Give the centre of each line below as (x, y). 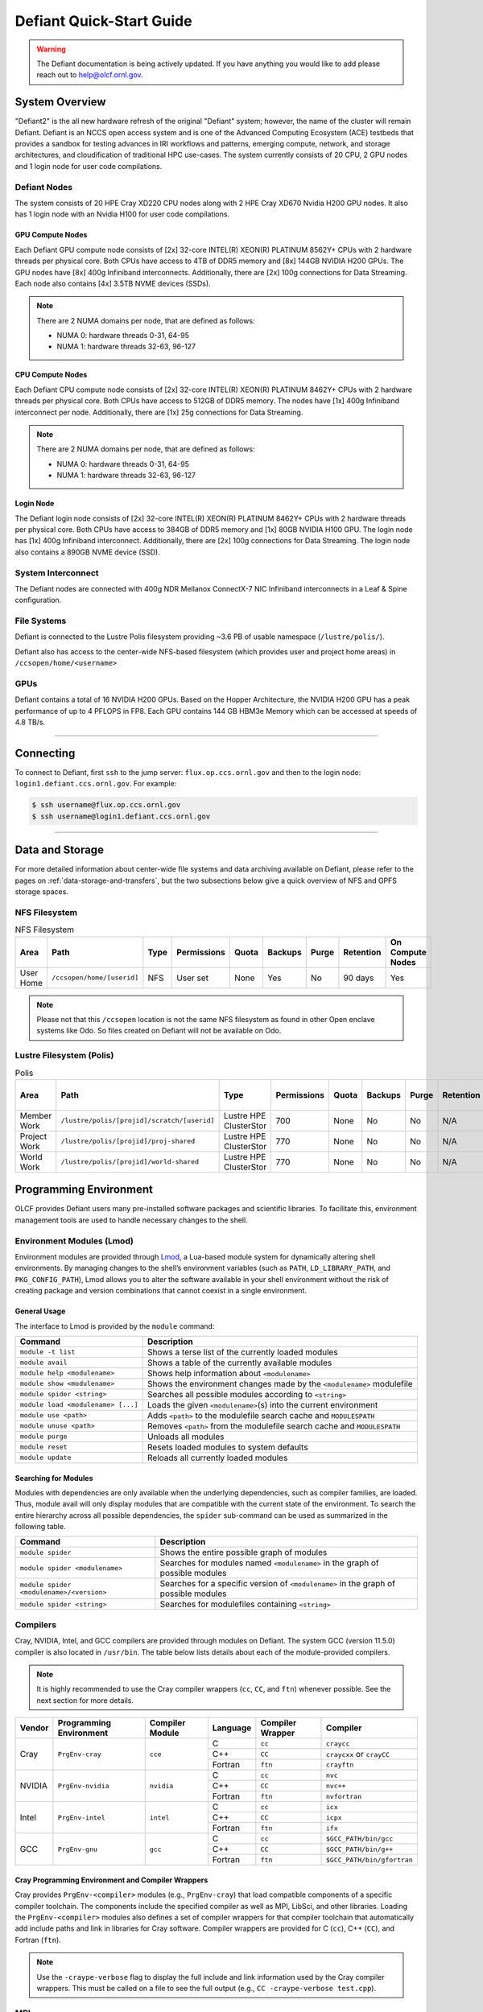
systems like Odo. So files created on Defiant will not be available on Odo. (159, 1031)
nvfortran (344, 1796)
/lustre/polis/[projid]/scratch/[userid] (138, 1121)
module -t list (47, 1352)
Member (36, 1115)
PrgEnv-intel (81, 1818)
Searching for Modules (54, 1478)
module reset (43, 1447)
